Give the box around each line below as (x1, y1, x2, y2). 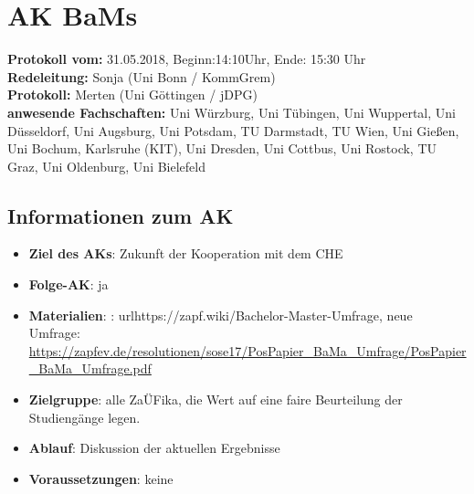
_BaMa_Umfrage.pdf (28, 359, 152, 378)
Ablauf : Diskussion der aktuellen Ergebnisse (28, 438, 280, 457)
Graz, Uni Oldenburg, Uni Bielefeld (7, 156, 206, 175)
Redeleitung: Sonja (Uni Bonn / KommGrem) (7, 67, 276, 86)
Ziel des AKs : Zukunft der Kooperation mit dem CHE (28, 244, 343, 263)
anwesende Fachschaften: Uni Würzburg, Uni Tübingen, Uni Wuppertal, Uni (7, 102, 456, 121)
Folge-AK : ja (28, 275, 109, 294)
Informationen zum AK (7, 201, 234, 229)
